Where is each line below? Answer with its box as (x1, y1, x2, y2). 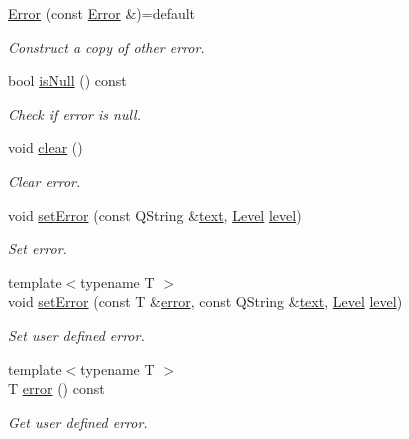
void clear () (8, 137, 83, 158)
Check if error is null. (8, 103, 141, 124)
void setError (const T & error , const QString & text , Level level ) (8, 291, 403, 312)
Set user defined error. (8, 324, 145, 345)
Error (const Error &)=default (8, 3, 196, 23)
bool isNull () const (8, 70, 127, 91)
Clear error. (8, 170, 81, 191)
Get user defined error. (8, 411, 148, 432)
